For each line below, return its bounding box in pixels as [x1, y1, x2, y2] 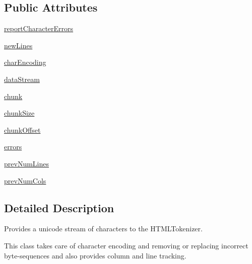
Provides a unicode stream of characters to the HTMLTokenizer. [4, 223, 203, 234]
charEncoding [4, 57, 46, 67]
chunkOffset [4, 124, 41, 135]
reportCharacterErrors [4, 23, 74, 34]
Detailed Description [4, 200, 114, 215]
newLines [4, 40, 33, 50]
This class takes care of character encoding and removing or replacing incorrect [4, 240, 248, 250]
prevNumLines [4, 158, 49, 168]
